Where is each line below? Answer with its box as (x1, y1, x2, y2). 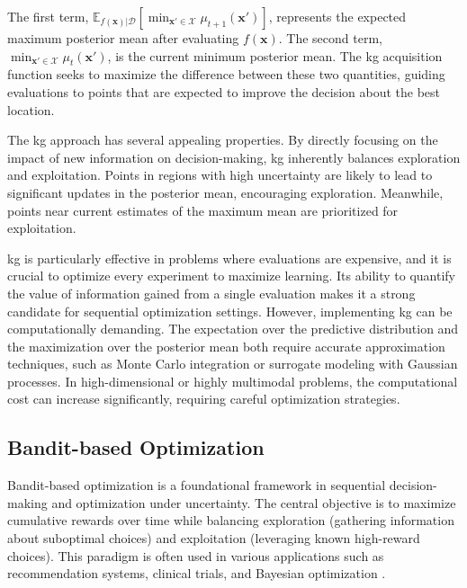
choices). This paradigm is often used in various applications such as (7, 546, 384, 565)
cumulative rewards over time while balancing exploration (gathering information (7, 511, 454, 530)
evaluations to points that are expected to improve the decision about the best (7, 82, 441, 101)
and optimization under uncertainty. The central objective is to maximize (51, 493, 456, 512)
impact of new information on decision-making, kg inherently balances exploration (7, 147, 461, 166)
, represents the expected (268, 7, 407, 25)
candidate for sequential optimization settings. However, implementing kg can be (7, 301, 453, 320)
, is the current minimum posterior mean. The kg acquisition (107, 46, 443, 65)
